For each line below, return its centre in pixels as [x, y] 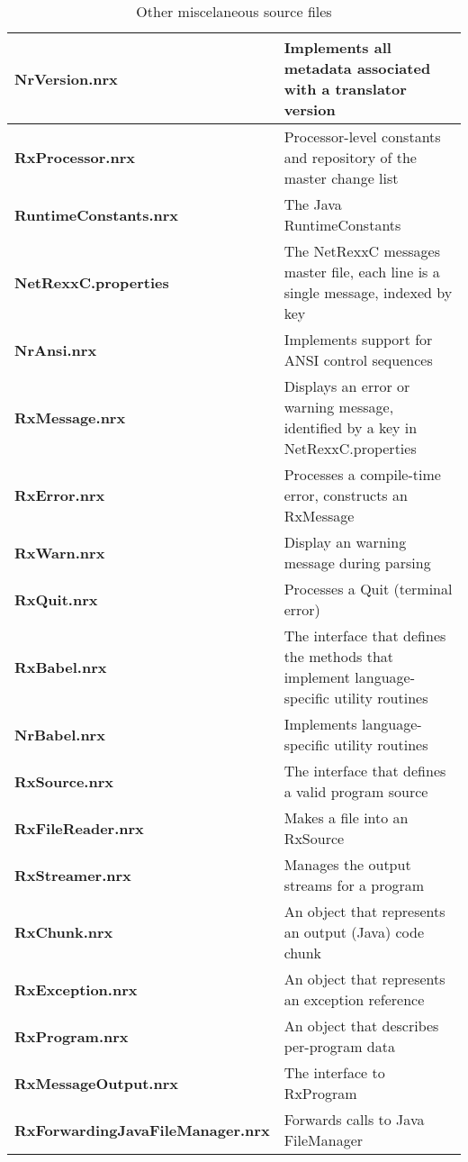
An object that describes [361, 1026]
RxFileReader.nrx [79, 828]
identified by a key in [351, 427]
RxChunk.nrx [64, 932]
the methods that [339, 656]
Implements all [337, 47]
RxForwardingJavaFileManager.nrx [142, 1130]
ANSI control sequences [358, 360]
